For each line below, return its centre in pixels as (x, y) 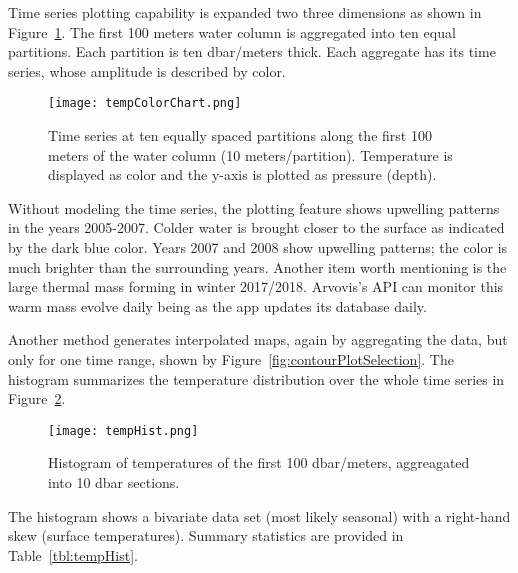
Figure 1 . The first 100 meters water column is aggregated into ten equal (232, 31)
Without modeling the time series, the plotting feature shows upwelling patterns (254, 207)
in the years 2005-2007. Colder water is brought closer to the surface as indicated (256, 227)
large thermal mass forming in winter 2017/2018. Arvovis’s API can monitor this (256, 286)
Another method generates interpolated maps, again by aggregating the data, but (258, 339)
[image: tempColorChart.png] (145, 103)
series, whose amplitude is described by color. (147, 70)
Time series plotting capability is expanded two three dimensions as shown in (245, 12)
